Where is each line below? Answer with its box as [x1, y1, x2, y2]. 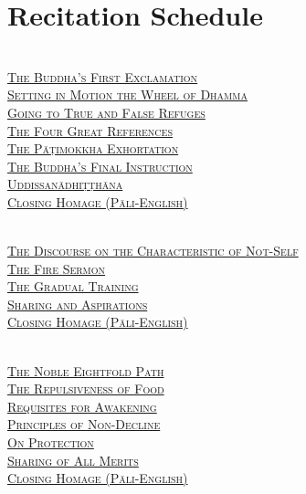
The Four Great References [7, 121, 173, 140]
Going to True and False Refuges [7, 102, 206, 121]
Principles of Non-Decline [7, 415, 161, 434]
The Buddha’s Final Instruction [7, 156, 193, 175]
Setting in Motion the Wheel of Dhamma [7, 85, 248, 104]
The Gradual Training [7, 277, 139, 296]
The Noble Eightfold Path [7, 361, 164, 380]
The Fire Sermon [7, 258, 106, 278]
